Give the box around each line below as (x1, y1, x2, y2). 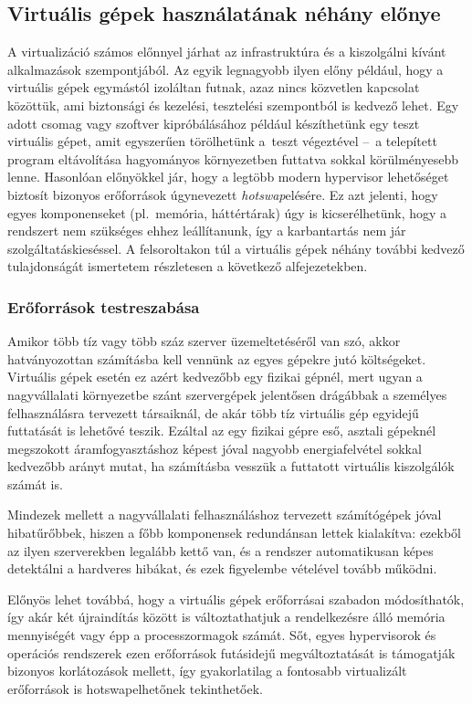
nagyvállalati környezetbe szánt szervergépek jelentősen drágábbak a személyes (7, 384, 447, 404)
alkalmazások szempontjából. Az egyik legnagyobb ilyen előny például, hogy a (7, 59, 444, 79)
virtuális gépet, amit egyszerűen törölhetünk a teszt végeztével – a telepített (7, 131, 437, 151)
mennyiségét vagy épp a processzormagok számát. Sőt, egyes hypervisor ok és (7, 625, 436, 645)
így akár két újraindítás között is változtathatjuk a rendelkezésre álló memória (7, 607, 446, 626)
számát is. (7, 474, 63, 493)
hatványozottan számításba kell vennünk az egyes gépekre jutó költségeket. (7, 349, 426, 368)
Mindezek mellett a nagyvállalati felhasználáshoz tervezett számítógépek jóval (7, 505, 442, 524)
